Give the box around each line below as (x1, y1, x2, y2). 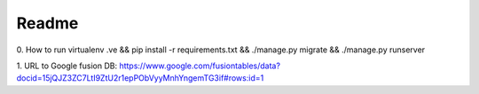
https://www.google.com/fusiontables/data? (119, 60, 281, 71)
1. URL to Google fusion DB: (16, 60, 118, 71)
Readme (16, 13, 79, 33)
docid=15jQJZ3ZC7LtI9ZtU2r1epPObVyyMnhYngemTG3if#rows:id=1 (16, 73, 264, 83)
